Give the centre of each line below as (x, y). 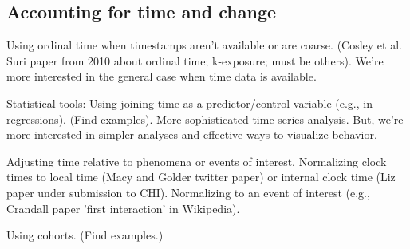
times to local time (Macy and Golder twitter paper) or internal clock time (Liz (201, 177)
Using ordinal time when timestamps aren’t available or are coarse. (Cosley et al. (204, 45)
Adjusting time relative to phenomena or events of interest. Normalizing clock (197, 161)
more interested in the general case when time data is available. (162, 76)
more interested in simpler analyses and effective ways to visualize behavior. (192, 134)
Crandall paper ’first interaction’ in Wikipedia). (123, 208)
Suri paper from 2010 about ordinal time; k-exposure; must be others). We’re (195, 60)
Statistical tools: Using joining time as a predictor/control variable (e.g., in (189, 103)
